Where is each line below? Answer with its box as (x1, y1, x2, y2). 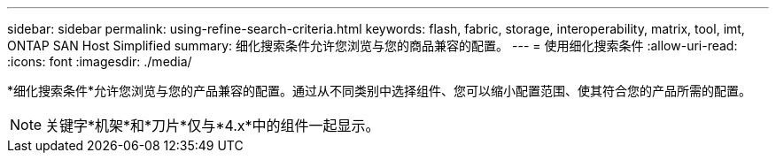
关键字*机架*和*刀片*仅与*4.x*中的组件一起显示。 (45, 117, 380, 134)
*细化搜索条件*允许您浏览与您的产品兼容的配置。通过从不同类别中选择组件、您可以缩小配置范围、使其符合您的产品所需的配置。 (7, 83, 752, 98)
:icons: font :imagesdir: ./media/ (7, 54, 192, 69)
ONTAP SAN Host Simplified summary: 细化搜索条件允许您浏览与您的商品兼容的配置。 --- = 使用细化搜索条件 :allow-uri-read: (7, 38, 738, 53)
